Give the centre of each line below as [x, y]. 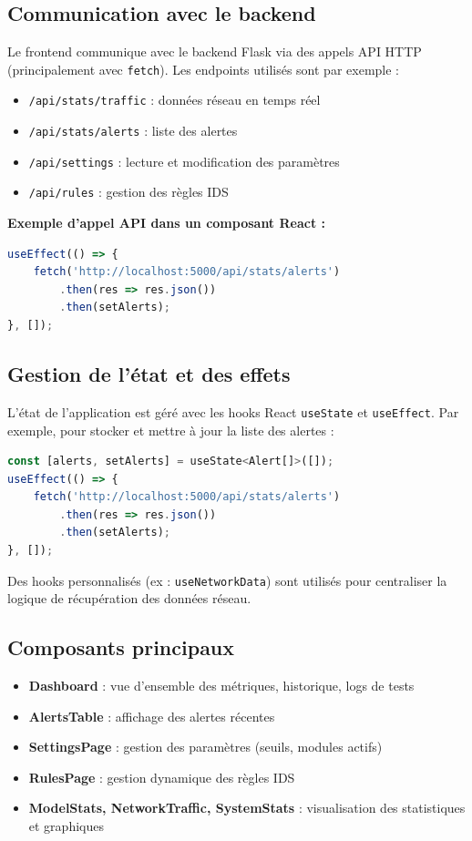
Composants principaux [121, 647]
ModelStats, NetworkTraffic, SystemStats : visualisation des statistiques [247, 808]
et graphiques [66, 826]
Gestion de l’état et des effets [149, 374]
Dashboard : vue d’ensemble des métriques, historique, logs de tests [221, 686]
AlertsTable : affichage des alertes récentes [152, 716]
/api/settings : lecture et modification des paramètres [184, 161]
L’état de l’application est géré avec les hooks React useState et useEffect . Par [233, 411]
